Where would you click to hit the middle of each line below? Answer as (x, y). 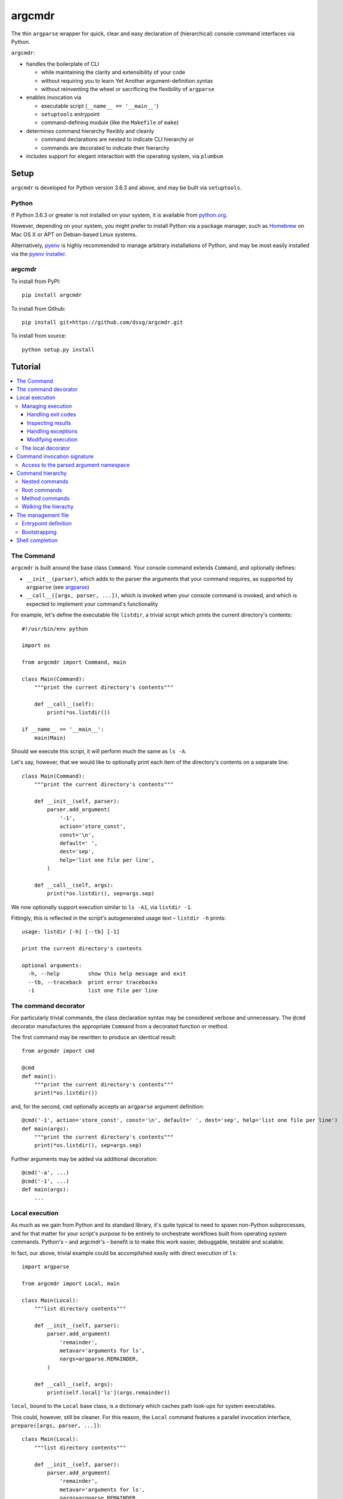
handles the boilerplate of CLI (63, 64)
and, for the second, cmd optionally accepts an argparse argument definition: (108, 1106)
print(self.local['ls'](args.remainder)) (109, 1392)
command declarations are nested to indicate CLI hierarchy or (118, 139)
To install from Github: (38, 308)
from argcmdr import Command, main (74, 662)
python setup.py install (58, 350)
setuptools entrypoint (70, 115)
